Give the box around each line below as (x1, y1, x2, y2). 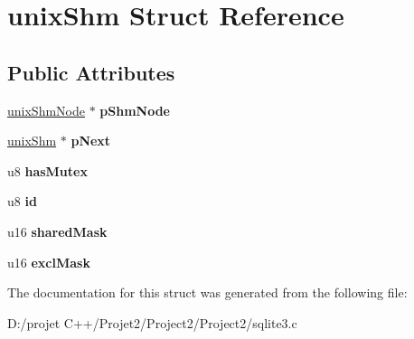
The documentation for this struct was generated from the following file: (7, 283, 408, 302)
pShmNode (99, 100, 170, 119)
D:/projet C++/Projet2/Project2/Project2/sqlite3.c (7, 313, 297, 332)
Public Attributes (7, 58, 175, 86)
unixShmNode (7, 100, 85, 119)
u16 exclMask (7, 252, 90, 271)
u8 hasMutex (7, 161, 88, 180)
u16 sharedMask (7, 221, 108, 240)
